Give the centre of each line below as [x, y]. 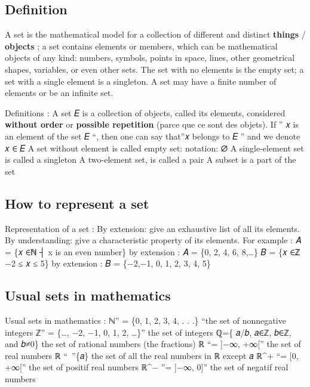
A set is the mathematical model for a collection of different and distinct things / [155, 34]
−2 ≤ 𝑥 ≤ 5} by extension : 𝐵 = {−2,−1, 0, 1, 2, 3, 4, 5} [108, 263]
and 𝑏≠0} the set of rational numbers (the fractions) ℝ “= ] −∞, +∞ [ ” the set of [153, 344]
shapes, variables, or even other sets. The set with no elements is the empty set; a [154, 69]
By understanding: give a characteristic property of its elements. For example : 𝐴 [153, 240]
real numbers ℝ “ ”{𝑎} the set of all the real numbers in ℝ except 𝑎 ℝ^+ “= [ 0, [152, 355]
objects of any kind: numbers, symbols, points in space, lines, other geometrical [150, 58]
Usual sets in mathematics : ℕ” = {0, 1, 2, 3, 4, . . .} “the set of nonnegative [145, 321]
